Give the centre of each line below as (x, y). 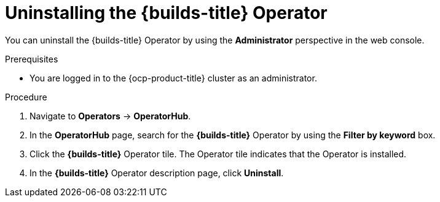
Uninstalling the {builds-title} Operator (166, 13)
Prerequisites (32, 59)
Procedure (26, 97)
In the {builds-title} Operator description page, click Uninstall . (157, 173)
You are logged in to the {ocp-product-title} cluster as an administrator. (173, 78)
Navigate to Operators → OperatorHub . (110, 116)
